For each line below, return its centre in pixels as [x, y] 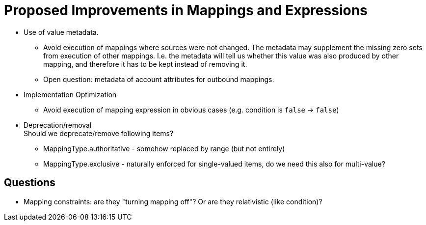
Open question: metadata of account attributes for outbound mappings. [159, 79]
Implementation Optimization [70, 94]
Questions [30, 183]
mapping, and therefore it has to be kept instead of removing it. [145, 64]
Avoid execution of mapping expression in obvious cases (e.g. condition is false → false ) [191, 110]
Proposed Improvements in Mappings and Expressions [186, 10]
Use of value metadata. [61, 32]
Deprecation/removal [58, 125]
